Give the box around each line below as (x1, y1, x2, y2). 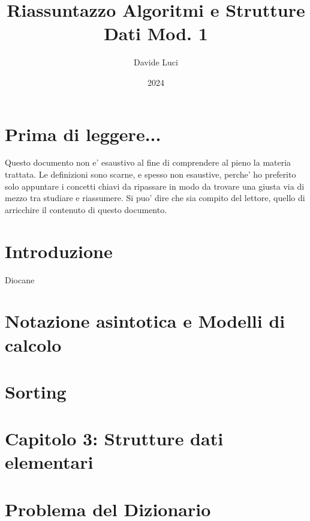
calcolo (5, 332, 62, 357)
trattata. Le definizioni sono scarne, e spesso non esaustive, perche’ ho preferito (5, 168, 296, 181)
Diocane (5, 273, 35, 286)
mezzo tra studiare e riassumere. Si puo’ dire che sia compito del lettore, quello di (5, 191, 305, 204)
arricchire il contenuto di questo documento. (5, 203, 167, 215)
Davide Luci (134, 56, 178, 68)
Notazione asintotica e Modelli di (5, 309, 285, 333)
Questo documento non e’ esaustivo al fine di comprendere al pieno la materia (5, 156, 291, 169)
